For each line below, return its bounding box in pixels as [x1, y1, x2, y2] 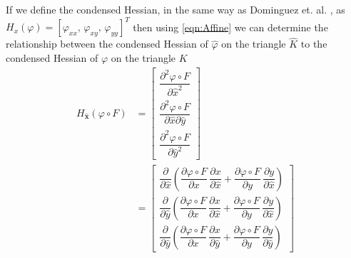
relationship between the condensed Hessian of [6, 36, 208, 51]
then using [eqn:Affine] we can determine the [133, 19, 328, 34]
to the [300, 36, 327, 51]
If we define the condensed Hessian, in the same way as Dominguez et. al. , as [6, 2, 345, 16]
